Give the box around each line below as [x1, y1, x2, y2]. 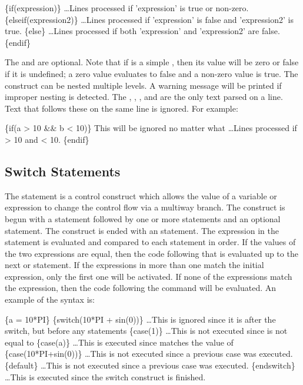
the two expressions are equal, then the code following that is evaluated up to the [5, 247, 298, 259]
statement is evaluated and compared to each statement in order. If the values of [5, 236, 296, 248]
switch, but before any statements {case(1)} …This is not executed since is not [5, 324, 288, 337]
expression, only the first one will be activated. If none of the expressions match [5, 270, 292, 282]
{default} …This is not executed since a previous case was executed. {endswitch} [5, 359, 295, 371]
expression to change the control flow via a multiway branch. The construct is [5, 201, 285, 213]
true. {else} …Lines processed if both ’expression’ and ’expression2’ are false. [5, 25, 280, 37]
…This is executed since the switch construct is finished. [5, 370, 206, 383]
